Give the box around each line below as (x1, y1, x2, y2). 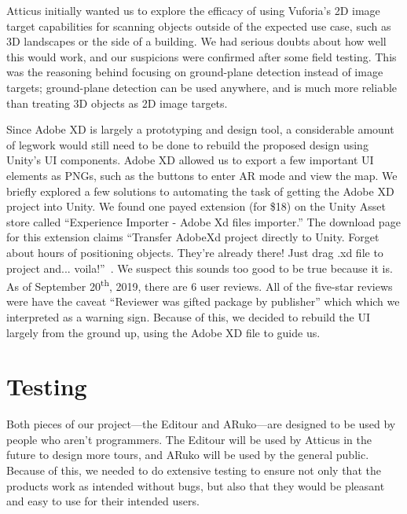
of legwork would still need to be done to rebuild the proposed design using (6, 136, 368, 152)
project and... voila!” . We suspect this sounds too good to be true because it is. (6, 259, 393, 276)
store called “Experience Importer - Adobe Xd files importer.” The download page (6, 213, 401, 229)
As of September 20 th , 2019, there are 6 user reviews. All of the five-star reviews (6, 276, 393, 294)
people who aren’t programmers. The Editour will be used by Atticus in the (6, 431, 372, 447)
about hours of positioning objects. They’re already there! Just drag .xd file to (6, 244, 383, 260)
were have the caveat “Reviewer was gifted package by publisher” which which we (6, 293, 400, 310)
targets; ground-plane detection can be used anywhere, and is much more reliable (6, 79, 398, 95)
